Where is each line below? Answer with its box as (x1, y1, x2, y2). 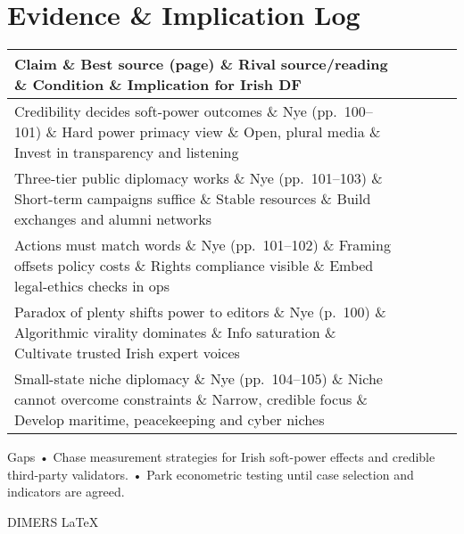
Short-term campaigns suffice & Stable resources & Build (14, 188, 371, 209)
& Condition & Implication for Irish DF (14, 74, 302, 95)
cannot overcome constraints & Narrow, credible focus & (14, 389, 369, 410)
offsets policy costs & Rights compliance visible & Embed (14, 255, 374, 276)
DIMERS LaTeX (7, 512, 99, 530)
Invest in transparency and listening (14, 142, 239, 163)
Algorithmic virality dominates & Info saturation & (14, 322, 336, 343)
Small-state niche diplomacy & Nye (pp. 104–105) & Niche (14, 368, 383, 390)
